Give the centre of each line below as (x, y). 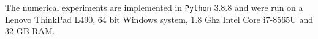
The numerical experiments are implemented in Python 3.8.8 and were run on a (154, 7)
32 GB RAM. (30, 31)
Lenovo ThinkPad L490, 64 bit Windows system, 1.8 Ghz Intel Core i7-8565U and (159, 19)
